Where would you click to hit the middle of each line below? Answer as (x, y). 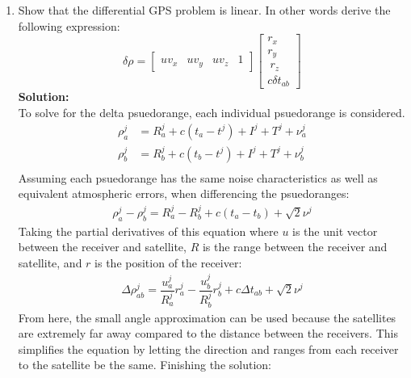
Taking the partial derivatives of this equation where (148, 231)
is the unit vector (335, 231)
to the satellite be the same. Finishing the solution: (145, 365)
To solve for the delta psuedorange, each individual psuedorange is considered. (212, 112)
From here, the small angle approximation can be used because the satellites (207, 317)
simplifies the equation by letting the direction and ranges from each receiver (208, 349)
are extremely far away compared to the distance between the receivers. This (208, 333)
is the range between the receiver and (295, 247)
